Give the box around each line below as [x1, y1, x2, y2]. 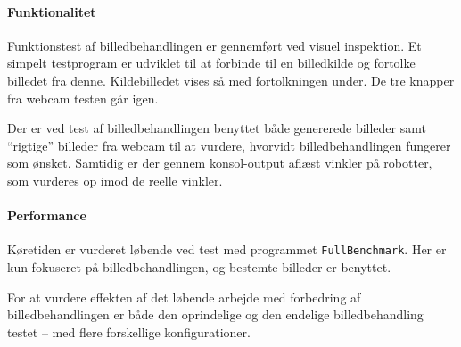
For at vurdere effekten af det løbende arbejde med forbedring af [7, 287, 361, 306]
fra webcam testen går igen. [7, 88, 159, 107]
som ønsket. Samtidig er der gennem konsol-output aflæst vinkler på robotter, [7, 153, 432, 172]
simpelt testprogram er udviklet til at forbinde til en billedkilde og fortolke [7, 54, 416, 72]
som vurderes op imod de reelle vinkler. [7, 170, 223, 189]
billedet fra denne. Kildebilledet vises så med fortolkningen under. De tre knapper [7, 70, 455, 89]
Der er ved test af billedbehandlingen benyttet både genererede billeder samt [7, 119, 426, 137]
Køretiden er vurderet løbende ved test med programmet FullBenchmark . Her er [7, 240, 447, 259]
